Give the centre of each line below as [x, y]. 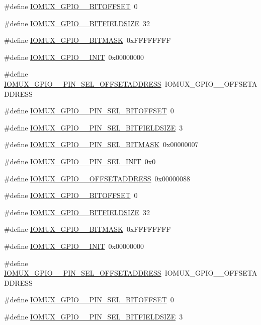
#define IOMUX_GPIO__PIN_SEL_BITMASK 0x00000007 [101, 144]
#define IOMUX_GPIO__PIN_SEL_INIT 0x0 [80, 161]
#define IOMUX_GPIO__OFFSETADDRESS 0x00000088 [97, 178]
